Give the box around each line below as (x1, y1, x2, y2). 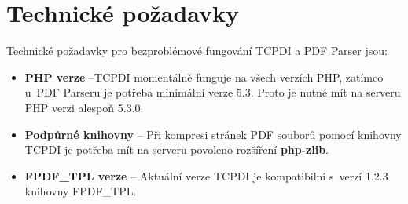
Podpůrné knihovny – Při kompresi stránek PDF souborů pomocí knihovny (24, 126, 402, 142)
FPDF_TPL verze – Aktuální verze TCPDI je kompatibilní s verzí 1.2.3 (24, 167, 388, 184)
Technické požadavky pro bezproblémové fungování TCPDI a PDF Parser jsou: (6, 42, 388, 59)
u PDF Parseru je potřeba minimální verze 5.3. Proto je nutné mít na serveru (24, 84, 401, 100)
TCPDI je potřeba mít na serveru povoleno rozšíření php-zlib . (24, 141, 329, 158)
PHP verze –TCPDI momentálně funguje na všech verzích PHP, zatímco (24, 68, 384, 85)
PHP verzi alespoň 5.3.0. (24, 99, 144, 115)
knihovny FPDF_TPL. (24, 183, 137, 199)
